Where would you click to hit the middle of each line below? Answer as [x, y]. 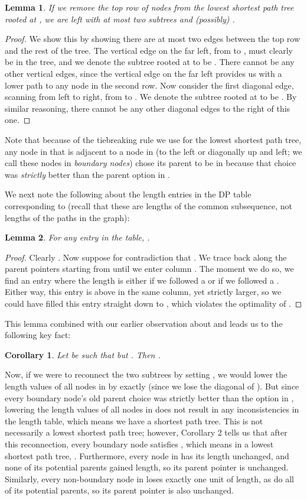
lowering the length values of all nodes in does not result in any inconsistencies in [152, 409]
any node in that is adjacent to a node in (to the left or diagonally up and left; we [153, 151]
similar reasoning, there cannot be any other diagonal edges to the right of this [148, 108]
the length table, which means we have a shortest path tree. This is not [134, 421]
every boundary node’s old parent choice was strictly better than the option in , [149, 397]
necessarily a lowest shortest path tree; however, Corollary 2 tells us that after [146, 432]
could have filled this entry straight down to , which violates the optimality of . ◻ [153, 303]
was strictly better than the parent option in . [87, 174]
